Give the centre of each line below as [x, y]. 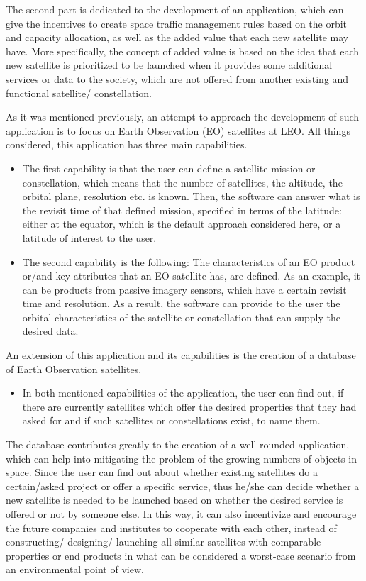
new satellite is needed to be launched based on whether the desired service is [174, 500]
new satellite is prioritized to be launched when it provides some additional [169, 65]
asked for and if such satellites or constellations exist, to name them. [171, 420]
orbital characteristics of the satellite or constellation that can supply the [181, 317]
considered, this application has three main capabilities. [127, 144]
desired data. [50, 331]
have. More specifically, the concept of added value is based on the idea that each [183, 51]
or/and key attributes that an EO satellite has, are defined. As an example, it [192, 276]
